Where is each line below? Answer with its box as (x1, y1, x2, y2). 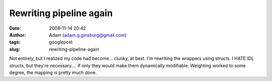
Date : (9, 25, 21, 31)
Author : (9, 32, 26, 38)
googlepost (49, 39, 73, 45)
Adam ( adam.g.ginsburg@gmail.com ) (49, 32, 127, 38)
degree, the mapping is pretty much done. (9, 69, 97, 75)
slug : (9, 46, 20, 52)
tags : (9, 39, 21, 45)
